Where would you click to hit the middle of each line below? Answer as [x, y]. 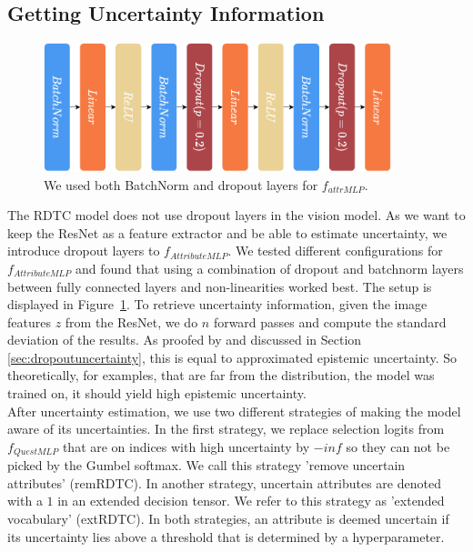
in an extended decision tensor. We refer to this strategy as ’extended [251, 501]
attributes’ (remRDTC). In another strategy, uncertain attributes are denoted [224, 482]
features [29, 321]
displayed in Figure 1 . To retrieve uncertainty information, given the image [217, 304]
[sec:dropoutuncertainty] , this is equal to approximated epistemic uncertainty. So [232, 357]
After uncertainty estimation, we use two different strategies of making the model [234, 411]
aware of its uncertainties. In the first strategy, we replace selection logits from [226, 429]
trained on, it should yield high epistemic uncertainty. [157, 393]
